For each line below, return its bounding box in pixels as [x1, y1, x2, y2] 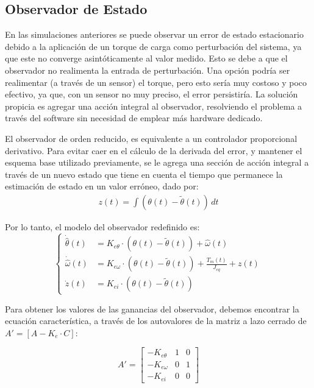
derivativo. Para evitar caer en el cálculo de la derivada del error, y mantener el [5, 144, 302, 157]
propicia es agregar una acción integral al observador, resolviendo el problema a [5, 99, 302, 112]
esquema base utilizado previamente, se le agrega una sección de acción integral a [5, 156, 309, 169]
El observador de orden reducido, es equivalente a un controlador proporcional [5, 132, 298, 144]
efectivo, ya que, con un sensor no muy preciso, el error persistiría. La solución [5, 88, 298, 101]
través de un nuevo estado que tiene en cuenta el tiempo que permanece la [5, 168, 283, 180]
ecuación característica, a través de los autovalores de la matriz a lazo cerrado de [5, 314, 307, 327]
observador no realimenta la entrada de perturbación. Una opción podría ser [5, 63, 290, 76]
